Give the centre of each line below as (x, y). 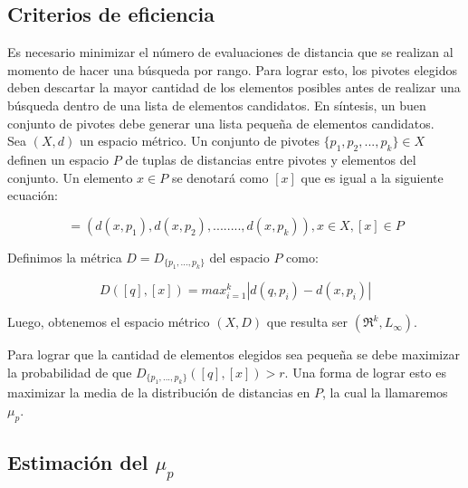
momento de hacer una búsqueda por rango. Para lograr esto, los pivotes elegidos (233, 69)
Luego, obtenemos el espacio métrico (109, 322)
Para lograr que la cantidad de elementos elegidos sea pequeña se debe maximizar (234, 354)
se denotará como (220, 177)
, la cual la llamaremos (385, 392)
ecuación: (33, 195)
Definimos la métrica (65, 257)
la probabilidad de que (70, 372)
